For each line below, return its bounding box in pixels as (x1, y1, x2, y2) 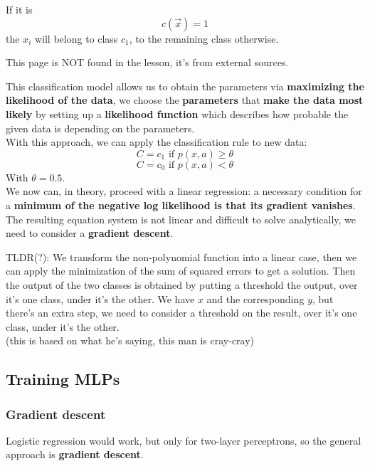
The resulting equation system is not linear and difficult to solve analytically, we (6, 211, 356, 226)
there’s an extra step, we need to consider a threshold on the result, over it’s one (6, 305, 357, 320)
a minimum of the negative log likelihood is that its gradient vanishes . (6, 197, 356, 212)
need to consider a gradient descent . (6, 226, 174, 240)
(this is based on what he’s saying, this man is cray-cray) (6, 333, 255, 348)
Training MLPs (6, 368, 120, 390)
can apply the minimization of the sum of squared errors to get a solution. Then (6, 263, 356, 278)
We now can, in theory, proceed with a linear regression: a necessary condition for (6, 184, 362, 198)
